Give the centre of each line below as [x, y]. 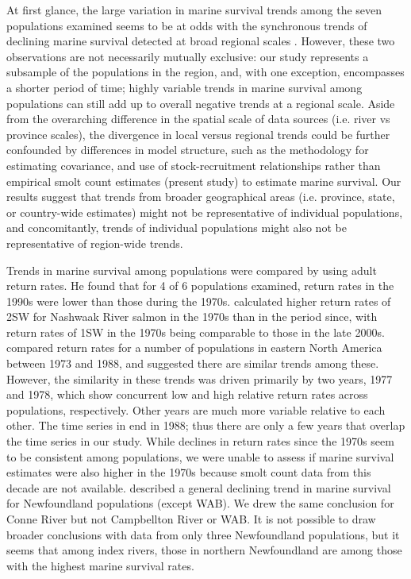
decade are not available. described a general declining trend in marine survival [199, 487]
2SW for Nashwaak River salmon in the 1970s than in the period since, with [192, 317]
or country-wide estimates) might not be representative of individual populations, [205, 212]
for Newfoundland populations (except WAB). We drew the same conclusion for [200, 503]
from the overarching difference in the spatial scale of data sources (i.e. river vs [198, 119]
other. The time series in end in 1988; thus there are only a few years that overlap [206, 425]
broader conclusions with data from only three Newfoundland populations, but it [203, 534]
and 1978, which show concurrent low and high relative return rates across [187, 394]
